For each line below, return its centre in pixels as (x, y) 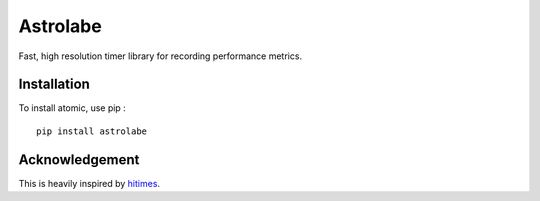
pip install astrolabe (92, 131)
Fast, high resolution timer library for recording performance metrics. (160, 56)
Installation (54, 84)
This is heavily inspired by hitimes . (89, 183)
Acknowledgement (79, 159)
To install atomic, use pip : (72, 108)
